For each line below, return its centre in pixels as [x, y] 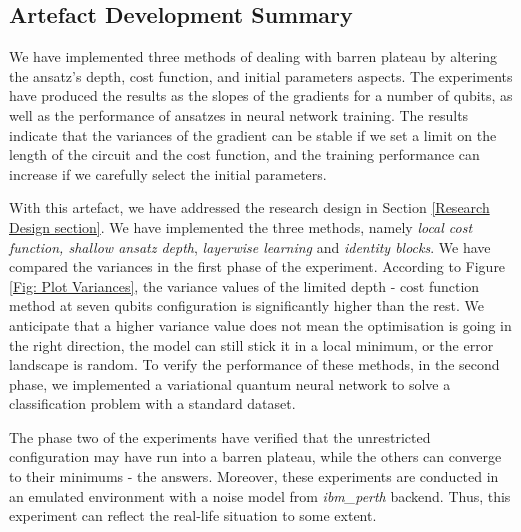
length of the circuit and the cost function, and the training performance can [244, 154]
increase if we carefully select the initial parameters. [168, 173]
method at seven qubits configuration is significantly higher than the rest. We [246, 305]
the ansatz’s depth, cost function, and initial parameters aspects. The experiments [261, 75]
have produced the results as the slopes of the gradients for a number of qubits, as [261, 95]
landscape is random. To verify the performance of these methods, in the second [254, 364]
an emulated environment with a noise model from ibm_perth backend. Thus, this [260, 495]
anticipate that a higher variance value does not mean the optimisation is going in [260, 324]
